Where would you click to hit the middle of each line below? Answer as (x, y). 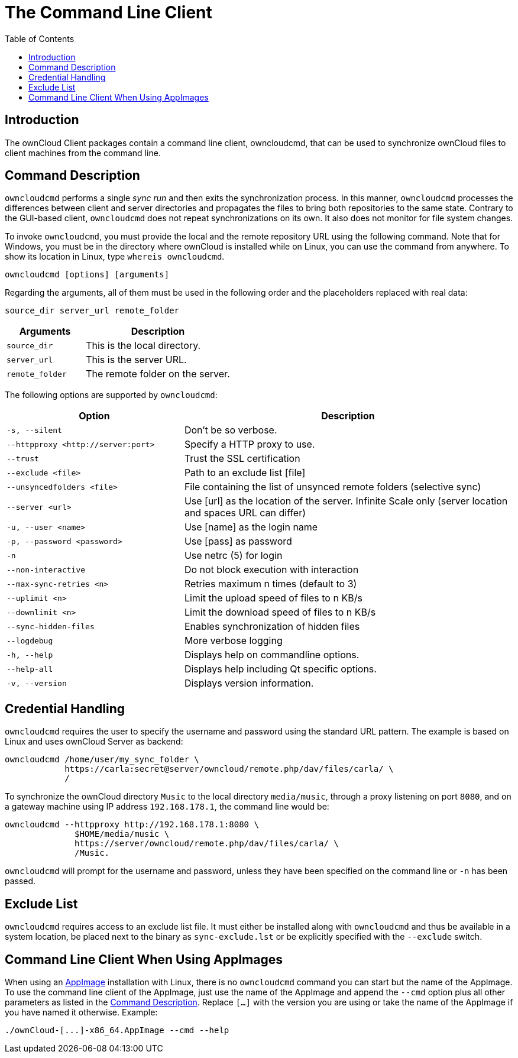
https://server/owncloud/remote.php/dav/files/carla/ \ (207, 844)
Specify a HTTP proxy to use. (250, 444)
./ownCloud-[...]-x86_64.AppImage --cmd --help (117, 1030)
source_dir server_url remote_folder (92, 311)
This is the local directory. (143, 346)
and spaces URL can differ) (245, 513)
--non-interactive (46, 570)
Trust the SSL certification (242, 459)
